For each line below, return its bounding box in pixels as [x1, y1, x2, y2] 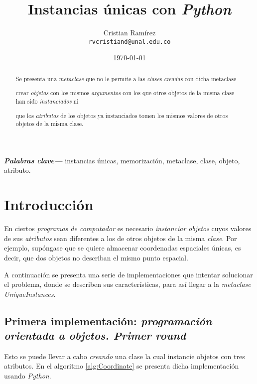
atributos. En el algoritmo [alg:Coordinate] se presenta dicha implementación [4, 361, 239, 371]
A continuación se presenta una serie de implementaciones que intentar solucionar [4, 269, 253, 279]
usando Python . [4, 371, 51, 381]
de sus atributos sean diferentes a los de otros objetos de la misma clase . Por [4, 233, 237, 243]
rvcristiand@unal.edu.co [88, 38, 171, 45]
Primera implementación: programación [4, 313, 212, 328]
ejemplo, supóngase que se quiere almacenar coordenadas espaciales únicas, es [4, 243, 241, 253]
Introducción [4, 194, 94, 215]
